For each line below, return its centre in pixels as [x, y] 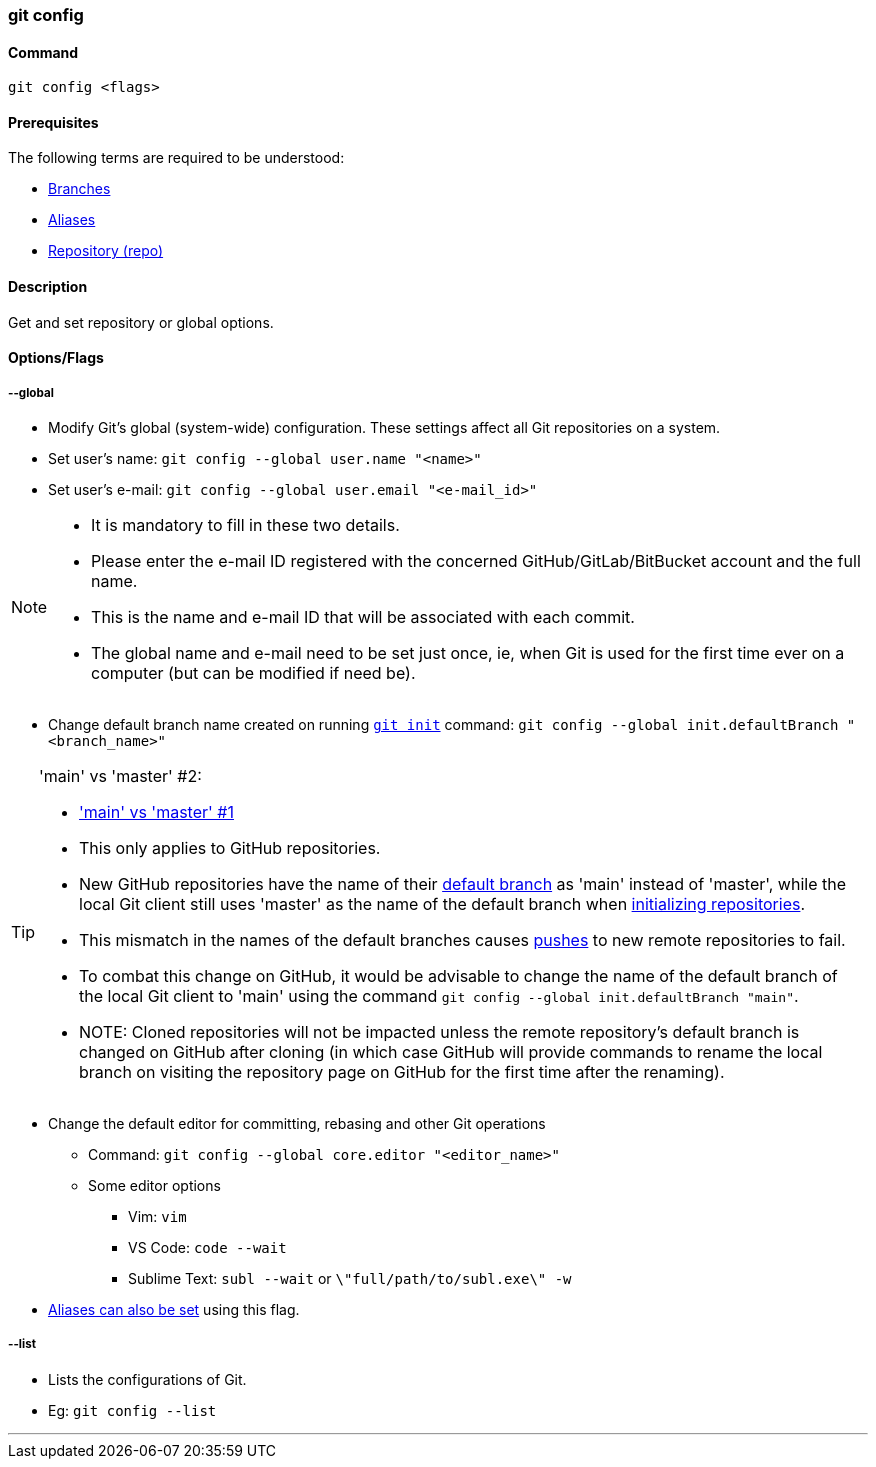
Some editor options [154, 1186]
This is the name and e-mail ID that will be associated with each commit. [363, 617]
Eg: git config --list [132, 1410]
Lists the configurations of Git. [147, 1379]
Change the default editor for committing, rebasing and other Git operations [297, 1124]
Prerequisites [53, 122]
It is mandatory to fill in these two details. [245, 525]
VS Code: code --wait [207, 1248]
